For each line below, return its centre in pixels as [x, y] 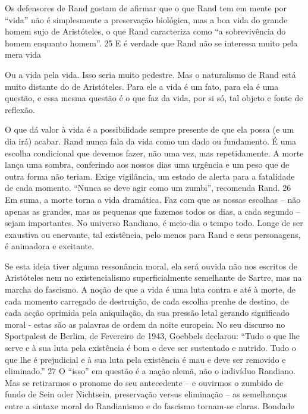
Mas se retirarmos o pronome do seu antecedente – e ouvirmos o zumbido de [144, 382]
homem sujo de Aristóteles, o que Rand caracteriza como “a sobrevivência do [145, 31]
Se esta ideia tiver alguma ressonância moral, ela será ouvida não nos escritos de [151, 266]
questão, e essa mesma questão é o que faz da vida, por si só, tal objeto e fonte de [154, 98]
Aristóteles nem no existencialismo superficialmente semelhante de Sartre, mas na [153, 277]
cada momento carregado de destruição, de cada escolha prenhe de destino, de [147, 301]
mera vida [23, 54]
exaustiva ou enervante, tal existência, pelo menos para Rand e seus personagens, [153, 234]
